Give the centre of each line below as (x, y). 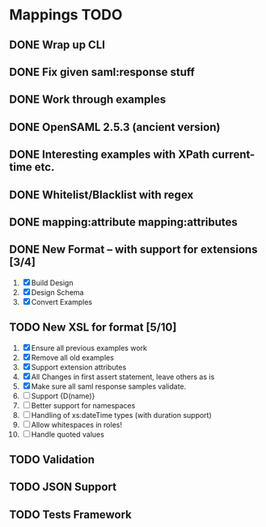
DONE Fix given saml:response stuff (102, 72)
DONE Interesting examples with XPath (109, 155)
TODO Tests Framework (71, 514)
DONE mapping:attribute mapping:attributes (123, 222)
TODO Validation (52, 460)
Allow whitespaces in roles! (76, 424)
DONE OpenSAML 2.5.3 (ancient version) (115, 127)
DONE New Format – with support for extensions (133, 249)
